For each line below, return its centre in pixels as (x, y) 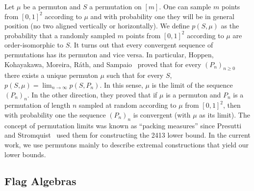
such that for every (135, 75)
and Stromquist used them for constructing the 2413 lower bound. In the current (127, 135)
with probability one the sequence (55, 114)
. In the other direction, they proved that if (92, 94)
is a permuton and (193, 94)
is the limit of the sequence (192, 84)
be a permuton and (52, 6)
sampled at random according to (127, 105)
